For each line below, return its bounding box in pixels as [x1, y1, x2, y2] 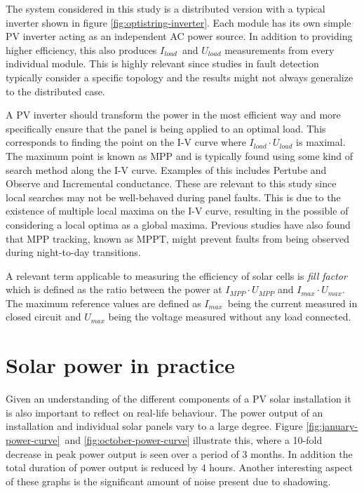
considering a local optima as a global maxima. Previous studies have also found [6, 217, 351, 231]
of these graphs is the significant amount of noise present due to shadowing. [6, 473, 331, 488]
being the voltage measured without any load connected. [108, 309, 351, 324]
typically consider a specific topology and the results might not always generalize [6, 69, 353, 84]
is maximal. [296, 135, 346, 149]
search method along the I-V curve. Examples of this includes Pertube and [6, 162, 327, 177]
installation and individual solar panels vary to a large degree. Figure [6, 419, 303, 433]
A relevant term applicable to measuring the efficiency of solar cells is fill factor [6, 268, 347, 283]
